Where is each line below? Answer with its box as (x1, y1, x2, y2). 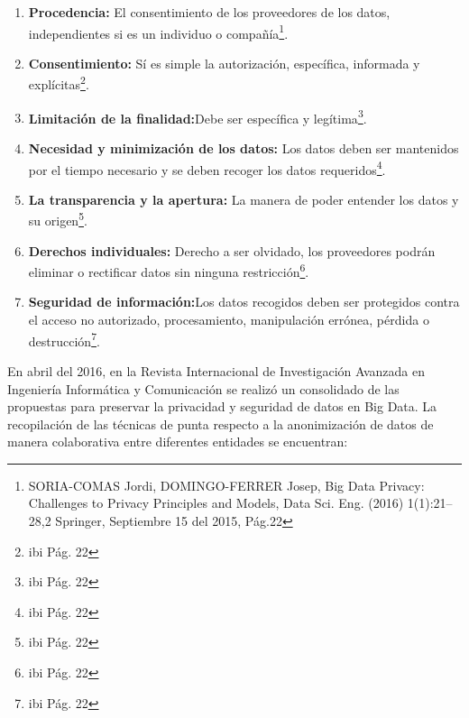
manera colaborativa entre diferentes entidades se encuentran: (7, 432, 348, 451)
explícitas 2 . (28, 72, 89, 94)
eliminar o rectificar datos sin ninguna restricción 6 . (28, 260, 309, 281)
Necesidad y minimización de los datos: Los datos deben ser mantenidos (28, 138, 459, 157)
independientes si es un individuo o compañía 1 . (28, 21, 289, 42)
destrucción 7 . (28, 328, 100, 350)
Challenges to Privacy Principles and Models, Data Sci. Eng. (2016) (28, 493, 404, 512)
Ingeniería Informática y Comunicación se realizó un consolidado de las (7, 379, 400, 398)
